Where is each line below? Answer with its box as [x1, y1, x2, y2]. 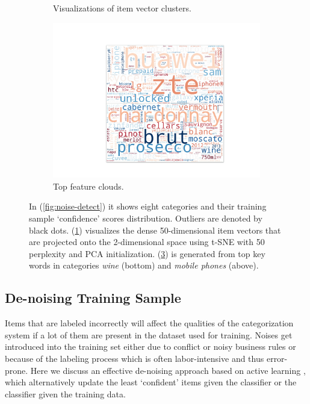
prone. [5, 364, 28, 376]
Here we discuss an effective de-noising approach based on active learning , [30, 364, 306, 376]
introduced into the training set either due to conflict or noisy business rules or [5, 340, 296, 353]
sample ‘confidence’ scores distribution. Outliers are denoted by [29, 212, 262, 225]
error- [266, 352, 288, 364]
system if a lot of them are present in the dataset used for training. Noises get [5, 328, 293, 341]
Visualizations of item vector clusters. [53, 2, 191, 14]
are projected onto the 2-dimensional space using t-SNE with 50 [29, 235, 265, 248]
